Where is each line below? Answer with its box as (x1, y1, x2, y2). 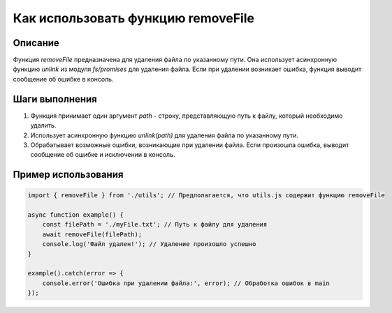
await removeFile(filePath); (42, 230, 143, 238)
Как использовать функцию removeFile (13, 10, 255, 26)
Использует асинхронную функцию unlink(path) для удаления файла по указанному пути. (30, 131, 299, 139)
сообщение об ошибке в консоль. (13, 75, 114, 83)
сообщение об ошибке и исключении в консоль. (30, 151, 175, 159)
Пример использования (13, 169, 124, 181)
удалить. (30, 121, 57, 130)
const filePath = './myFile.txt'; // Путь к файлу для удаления (42, 220, 268, 229)
